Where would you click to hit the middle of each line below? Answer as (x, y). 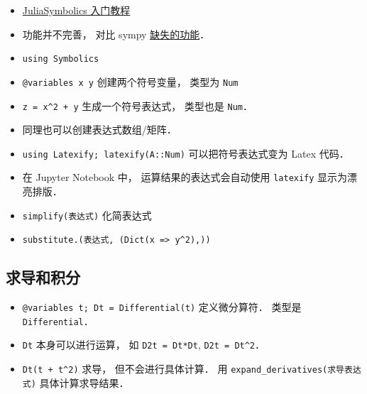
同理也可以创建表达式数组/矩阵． (99, 130)
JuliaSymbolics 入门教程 (76, 10)
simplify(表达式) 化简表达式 (87, 215)
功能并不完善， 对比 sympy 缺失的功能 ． (116, 34)
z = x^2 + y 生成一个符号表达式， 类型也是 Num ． (138, 105)
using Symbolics (61, 59)
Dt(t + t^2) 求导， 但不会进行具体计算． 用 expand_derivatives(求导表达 (192, 369)
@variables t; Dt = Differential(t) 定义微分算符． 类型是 (162, 307)
